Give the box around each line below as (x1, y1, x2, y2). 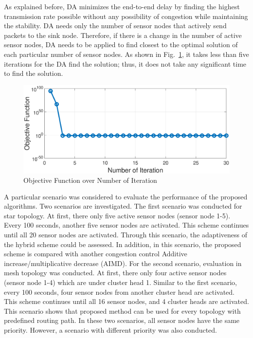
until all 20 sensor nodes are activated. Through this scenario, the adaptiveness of (4, 230, 248, 240)
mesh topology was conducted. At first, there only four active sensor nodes (4, 267, 227, 278)
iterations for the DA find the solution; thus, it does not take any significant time (4, 58, 247, 69)
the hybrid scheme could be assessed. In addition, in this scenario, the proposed (4, 239, 241, 249)
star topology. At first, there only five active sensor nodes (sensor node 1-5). (4, 210, 231, 220)
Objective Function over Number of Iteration (23, 175, 157, 185)
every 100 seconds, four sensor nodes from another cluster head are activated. (4, 286, 235, 297)
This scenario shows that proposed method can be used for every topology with (4, 305, 241, 316)
